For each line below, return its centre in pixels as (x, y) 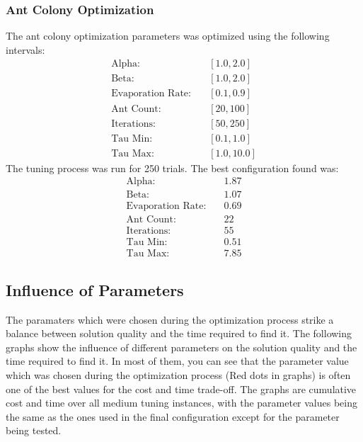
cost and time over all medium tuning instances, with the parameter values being (182, 403)
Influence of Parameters (95, 289)
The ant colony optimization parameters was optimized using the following (168, 36)
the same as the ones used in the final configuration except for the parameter (173, 416)
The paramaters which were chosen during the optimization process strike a (170, 319)
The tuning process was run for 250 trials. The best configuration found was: (172, 168)
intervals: (25, 49)
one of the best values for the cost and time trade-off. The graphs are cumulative (181, 389)
